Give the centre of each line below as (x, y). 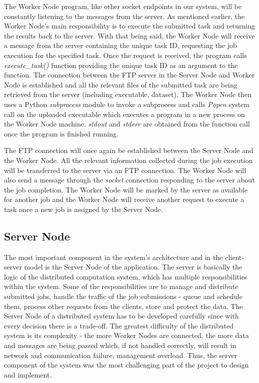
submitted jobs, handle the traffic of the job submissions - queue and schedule (123, 296)
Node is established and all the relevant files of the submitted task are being (121, 84)
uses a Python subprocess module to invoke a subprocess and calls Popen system (127, 104)
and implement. (28, 374)
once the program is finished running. (61, 133)
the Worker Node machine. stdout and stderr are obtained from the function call (127, 124)
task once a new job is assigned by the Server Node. (83, 209)
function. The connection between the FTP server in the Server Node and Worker (129, 75)
